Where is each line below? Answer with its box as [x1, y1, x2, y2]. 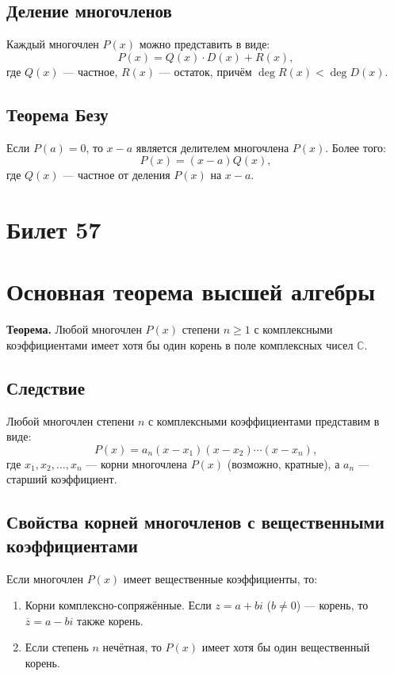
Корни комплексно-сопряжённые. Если [25, 597, 212, 613]
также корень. [77, 612, 143, 628]
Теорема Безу [6, 101, 109, 126]
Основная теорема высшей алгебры [6, 275, 376, 307]
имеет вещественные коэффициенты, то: [123, 570, 318, 586]
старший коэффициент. [6, 471, 117, 487]
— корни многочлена [86, 455, 187, 472]
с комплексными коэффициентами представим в [147, 412, 380, 429]
